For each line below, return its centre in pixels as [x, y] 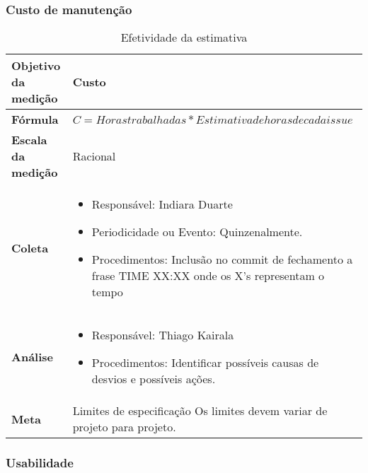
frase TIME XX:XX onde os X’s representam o [208, 276]
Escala [29, 140]
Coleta [30, 248]
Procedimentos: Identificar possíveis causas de [205, 363]
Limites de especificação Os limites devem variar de [200, 411]
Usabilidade [40, 463]
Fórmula [35, 119]
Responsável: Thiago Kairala [163, 335]
